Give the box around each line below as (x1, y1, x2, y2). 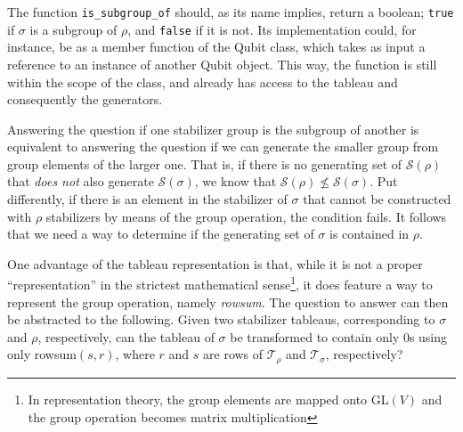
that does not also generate (7, 172, 154, 191)
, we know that (194, 172, 277, 191)
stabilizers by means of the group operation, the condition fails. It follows (45, 207, 447, 225)
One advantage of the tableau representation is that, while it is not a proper (7, 254, 423, 273)
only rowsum (7, 345, 77, 363)
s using (409, 327, 448, 346)
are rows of (203, 345, 264, 363)
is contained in (329, 224, 410, 243)
